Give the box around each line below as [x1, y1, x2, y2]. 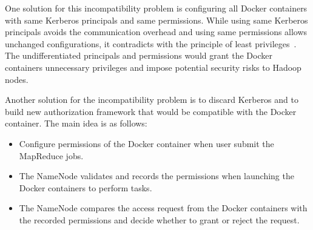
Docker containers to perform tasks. [19, 181, 152, 194]
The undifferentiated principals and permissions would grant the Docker [5, 49, 272, 62]
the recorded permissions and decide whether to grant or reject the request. [19, 213, 300, 226]
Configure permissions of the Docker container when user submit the [19, 137, 274, 149]
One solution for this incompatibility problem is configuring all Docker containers [5, 2, 308, 14]
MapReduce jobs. [19, 149, 84, 162]
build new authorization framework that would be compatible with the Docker [5, 105, 297, 117]
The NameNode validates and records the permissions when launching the [19, 169, 294, 182]
